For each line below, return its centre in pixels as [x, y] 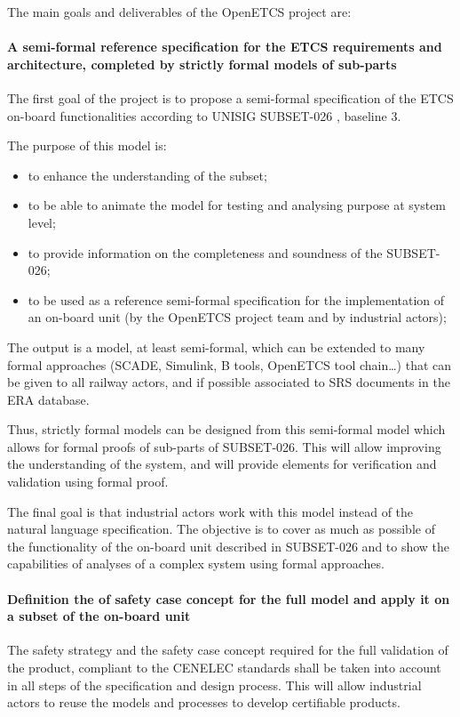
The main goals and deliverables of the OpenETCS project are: [179, 12]
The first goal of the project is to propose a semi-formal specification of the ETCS [230, 97]
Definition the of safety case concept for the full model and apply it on [229, 598]
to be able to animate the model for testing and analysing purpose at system [237, 205]
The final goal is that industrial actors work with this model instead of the [210, 511]
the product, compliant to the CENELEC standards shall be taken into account [224, 668]
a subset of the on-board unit [99, 616]
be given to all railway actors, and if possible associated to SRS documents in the [229, 382]
